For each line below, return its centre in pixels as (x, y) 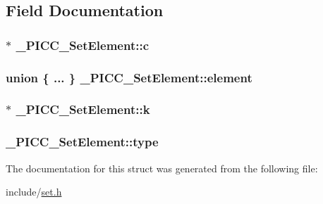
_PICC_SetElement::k (83, 109)
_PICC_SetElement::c (82, 45)
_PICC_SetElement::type (82, 142)
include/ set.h (34, 192)
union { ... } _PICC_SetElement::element (129, 77)
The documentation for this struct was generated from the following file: (162, 168)
